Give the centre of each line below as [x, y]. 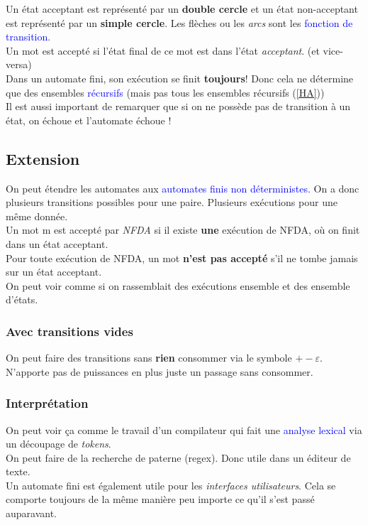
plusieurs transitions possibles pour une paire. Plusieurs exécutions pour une [172, 202]
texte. [18, 471]
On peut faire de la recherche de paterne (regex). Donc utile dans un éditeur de [178, 457]
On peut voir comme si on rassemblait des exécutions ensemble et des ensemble [178, 285]
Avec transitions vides [69, 331]
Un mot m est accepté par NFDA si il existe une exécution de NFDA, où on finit [183, 230]
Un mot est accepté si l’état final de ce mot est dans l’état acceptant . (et [163, 50]
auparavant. [32, 513]
